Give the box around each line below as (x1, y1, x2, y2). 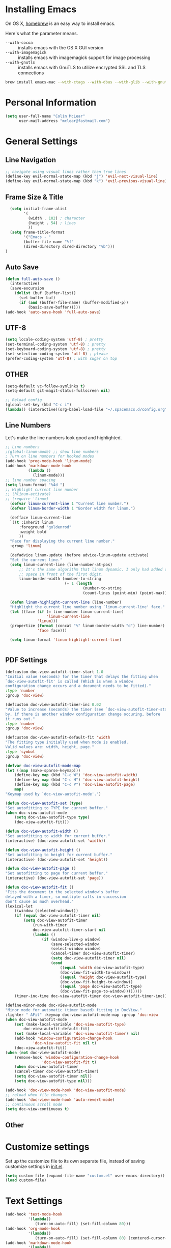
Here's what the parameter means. (5, 30, 78, 36)
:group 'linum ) (10, 544, 42, 549)
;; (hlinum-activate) (5, 492, 51, 497)
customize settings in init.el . (5, 1163, 64, 1169)
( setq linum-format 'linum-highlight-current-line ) (10, 637, 122, 642)
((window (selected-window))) (14, 909, 79, 914)
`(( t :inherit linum (10, 520, 53, 525)
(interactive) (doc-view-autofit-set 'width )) (5, 838, 106, 843)
